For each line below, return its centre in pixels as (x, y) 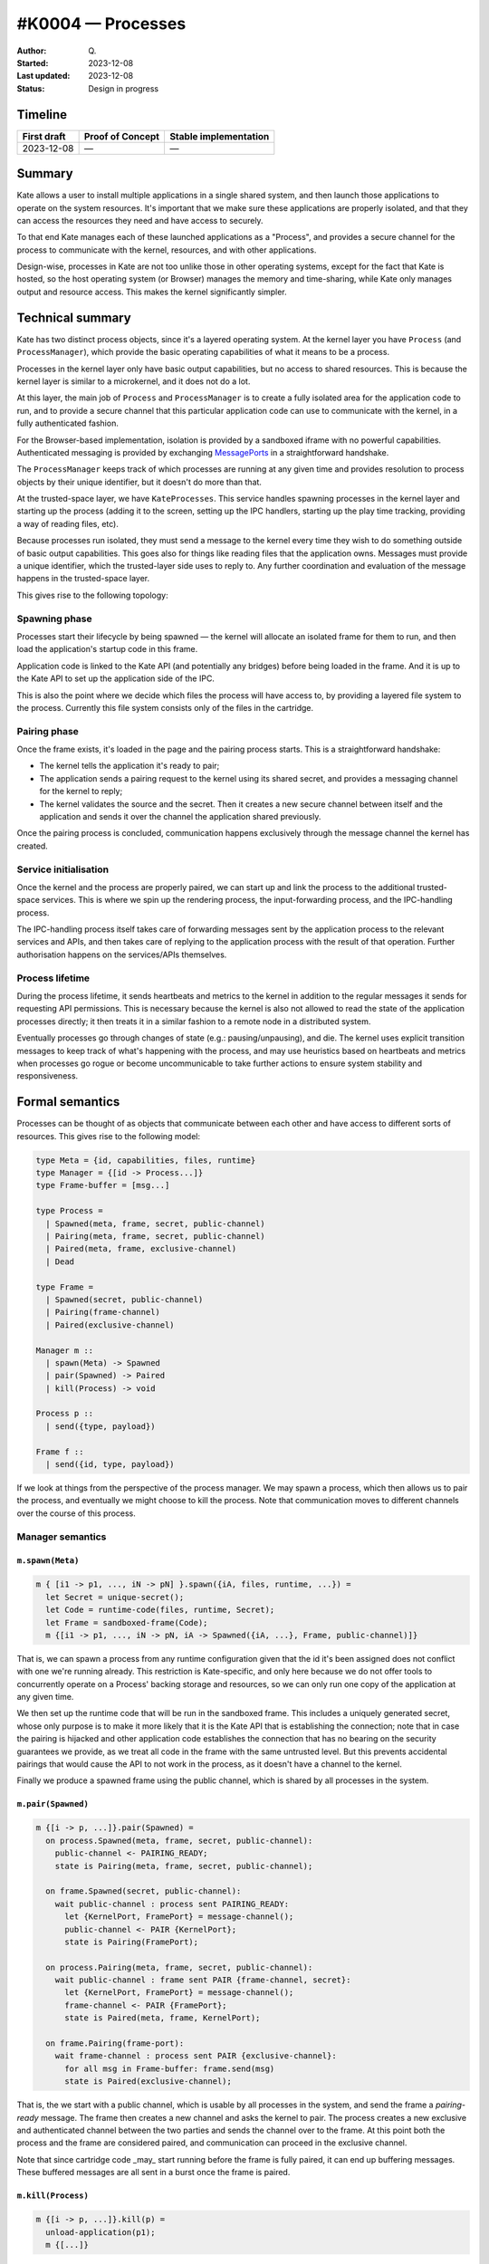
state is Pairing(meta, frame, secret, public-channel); (184, 1866)
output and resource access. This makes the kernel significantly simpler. (152, 292)
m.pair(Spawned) (53, 1804)
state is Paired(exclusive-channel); (149, 2082)
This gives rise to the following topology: (92, 595)
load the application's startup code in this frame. (107, 649)
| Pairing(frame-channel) (103, 1312)
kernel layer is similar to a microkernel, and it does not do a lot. (134, 381)
